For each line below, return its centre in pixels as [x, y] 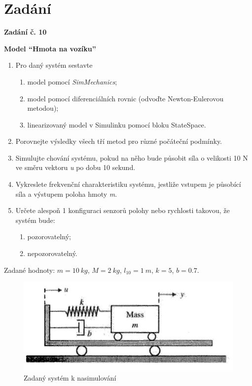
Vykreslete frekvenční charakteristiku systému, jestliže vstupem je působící [128, 184]
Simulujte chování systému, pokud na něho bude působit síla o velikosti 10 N [132, 157]
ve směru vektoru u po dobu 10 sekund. [75, 167]
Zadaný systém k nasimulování [70, 378]
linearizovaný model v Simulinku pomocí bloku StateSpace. [117, 124]
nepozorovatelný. [52, 253]
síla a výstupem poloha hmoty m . [66, 193]
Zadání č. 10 [25, 32]
